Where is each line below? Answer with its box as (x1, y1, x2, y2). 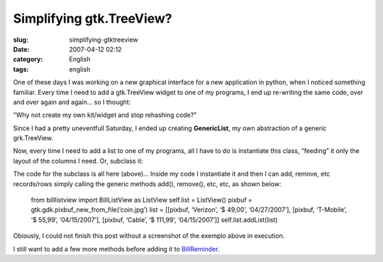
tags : (13, 64, 29, 74)
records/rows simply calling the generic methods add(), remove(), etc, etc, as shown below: (13, 179, 282, 188)
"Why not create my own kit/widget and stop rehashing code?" (13, 110, 197, 120)
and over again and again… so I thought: (13, 98, 131, 106)
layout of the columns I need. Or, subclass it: (13, 156, 143, 165)
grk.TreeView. (13, 134, 53, 142)
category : (13, 55, 43, 64)
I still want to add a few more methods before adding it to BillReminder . (13, 244, 220, 253)
